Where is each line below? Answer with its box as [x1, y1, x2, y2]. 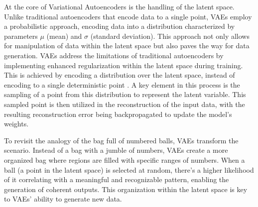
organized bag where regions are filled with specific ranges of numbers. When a [4, 154, 245, 165]
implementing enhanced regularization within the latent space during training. [4, 60, 243, 70]
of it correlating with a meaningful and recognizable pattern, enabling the [4, 174, 229, 185]
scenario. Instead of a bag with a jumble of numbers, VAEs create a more [4, 145, 228, 155]
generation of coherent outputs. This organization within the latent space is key [4, 184, 248, 194]
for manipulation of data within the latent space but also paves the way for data [4, 40, 250, 51]
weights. [4, 118, 29, 129]
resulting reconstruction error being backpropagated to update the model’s [4, 108, 232, 119]
